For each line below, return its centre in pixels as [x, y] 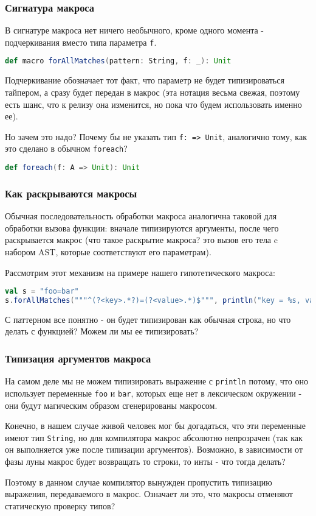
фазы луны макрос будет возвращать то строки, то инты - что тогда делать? [145, 461]
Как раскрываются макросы [71, 193]
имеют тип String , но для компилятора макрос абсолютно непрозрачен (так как [154, 437]
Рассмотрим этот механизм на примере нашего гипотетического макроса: [140, 272]
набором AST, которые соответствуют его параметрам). [108, 251]
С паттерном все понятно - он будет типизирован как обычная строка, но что [148, 319]
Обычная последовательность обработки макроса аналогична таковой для [141, 216]
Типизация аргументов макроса [78, 358]
